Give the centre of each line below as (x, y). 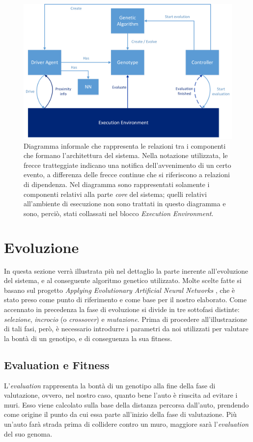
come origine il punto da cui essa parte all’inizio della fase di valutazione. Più (120, 414)
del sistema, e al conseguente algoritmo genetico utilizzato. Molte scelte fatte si (123, 280)
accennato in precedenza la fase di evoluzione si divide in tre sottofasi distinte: (122, 309)
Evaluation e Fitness (57, 364)
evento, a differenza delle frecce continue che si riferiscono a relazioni (127, 174)
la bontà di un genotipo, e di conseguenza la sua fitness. (88, 338)
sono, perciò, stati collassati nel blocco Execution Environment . (119, 213)
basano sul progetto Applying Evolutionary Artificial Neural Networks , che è (120, 290)
